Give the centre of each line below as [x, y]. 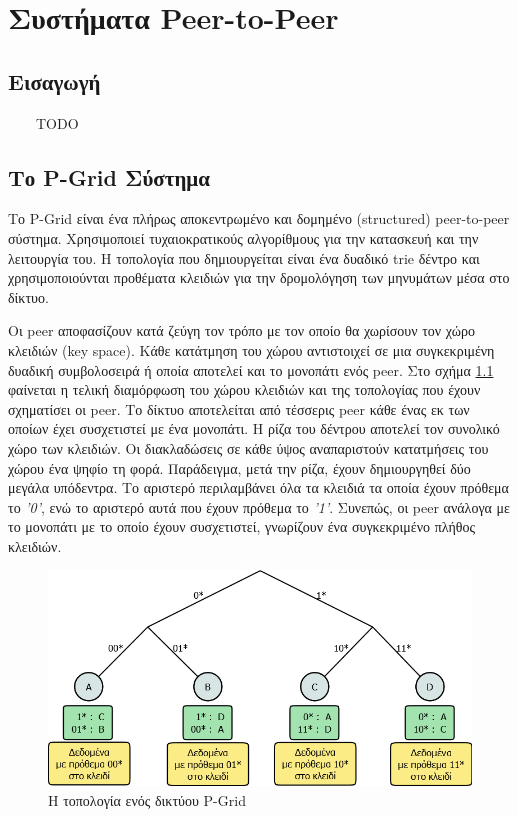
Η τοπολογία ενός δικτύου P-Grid [147, 799]
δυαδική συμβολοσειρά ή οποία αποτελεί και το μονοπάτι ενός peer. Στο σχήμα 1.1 [251, 369]
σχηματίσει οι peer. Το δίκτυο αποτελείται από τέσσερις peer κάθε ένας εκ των [239, 408]
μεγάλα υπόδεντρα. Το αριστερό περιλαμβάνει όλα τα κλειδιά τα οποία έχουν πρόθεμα [258, 487]
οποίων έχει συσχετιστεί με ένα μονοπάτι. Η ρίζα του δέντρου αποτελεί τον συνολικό [254, 428]
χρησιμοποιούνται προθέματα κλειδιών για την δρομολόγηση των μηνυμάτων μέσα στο [259, 277]
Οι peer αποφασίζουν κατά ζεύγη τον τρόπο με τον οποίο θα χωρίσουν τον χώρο [241, 330]
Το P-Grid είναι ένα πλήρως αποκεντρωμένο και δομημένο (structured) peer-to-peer [259, 218]
